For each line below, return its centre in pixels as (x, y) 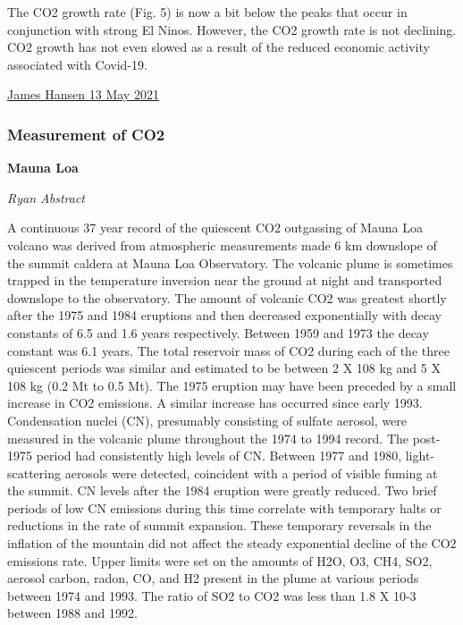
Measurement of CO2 (86, 134)
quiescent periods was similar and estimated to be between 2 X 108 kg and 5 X (224, 368)
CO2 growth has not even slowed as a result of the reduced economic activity (219, 47)
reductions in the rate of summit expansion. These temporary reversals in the (219, 525)
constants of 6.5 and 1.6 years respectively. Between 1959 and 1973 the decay (218, 332)
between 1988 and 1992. (72, 613)
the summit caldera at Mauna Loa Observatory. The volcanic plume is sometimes (230, 262)
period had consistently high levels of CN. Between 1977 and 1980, (219, 456)
